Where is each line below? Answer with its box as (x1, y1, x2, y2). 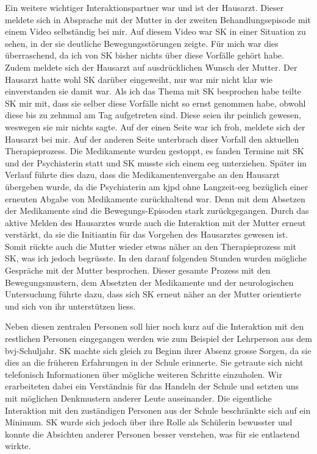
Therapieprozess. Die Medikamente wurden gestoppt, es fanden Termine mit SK (5, 144, 304, 157)
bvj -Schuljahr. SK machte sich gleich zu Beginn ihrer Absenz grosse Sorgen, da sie (5, 344, 312, 356)
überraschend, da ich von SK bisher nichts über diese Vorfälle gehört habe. (5, 49, 284, 62)
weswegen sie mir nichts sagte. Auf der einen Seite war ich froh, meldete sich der (5, 120, 305, 133)
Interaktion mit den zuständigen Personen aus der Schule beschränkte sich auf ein (5, 403, 311, 416)
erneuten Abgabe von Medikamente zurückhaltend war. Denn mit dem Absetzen (5, 192, 305, 205)
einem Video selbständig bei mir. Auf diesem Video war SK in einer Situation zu (5, 25, 306, 38)
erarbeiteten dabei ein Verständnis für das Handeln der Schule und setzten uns (5, 380, 299, 392)
